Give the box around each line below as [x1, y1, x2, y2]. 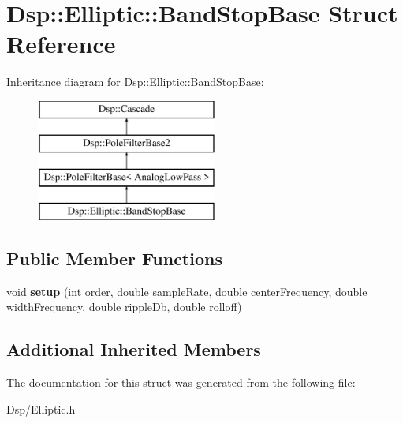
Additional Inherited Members [6, 337, 261, 361]
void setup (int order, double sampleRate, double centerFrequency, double [6, 283, 368, 299]
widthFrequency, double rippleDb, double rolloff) [6, 298, 242, 315]
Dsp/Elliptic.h [6, 400, 76, 417]
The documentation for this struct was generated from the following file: [6, 374, 356, 391]
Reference [6, 28, 116, 60]
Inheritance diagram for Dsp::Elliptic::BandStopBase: [6, 73, 264, 90]
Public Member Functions [6, 246, 222, 271]
